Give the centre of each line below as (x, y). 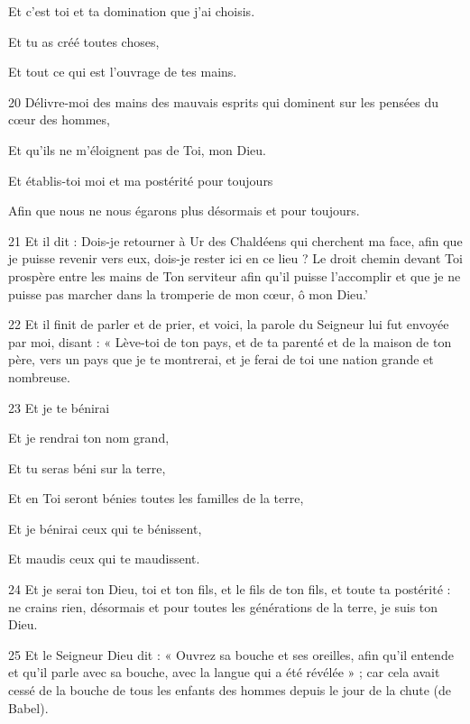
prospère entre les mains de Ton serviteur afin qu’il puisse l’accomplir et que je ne (235, 275)
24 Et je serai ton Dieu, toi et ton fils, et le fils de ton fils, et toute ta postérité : (230, 589)
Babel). (28, 707)
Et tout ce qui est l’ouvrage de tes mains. (123, 72)
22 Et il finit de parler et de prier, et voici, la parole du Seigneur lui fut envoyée (229, 324)
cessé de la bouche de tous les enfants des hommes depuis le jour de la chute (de (230, 690)
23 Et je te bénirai (59, 407)
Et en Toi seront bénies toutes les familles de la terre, (156, 498)
